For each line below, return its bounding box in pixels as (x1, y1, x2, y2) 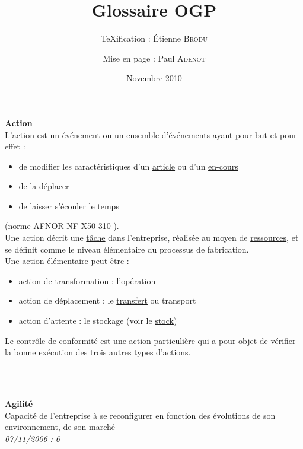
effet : (5, 140, 25, 152)
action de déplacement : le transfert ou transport (18, 294, 196, 307)
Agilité (5, 397, 33, 409)
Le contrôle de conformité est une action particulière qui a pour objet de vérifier (5, 334, 296, 346)
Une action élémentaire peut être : (5, 254, 129, 267)
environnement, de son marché (5, 421, 116, 433)
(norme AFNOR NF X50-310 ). (5, 219, 119, 232)
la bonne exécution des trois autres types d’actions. (5, 346, 191, 358)
